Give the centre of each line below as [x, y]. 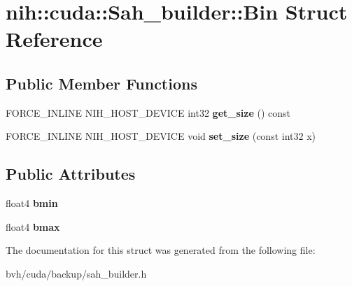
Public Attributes [71, 174]
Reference [54, 39]
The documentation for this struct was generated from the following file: [161, 250]
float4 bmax [33, 226]
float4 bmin [32, 203]
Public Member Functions [101, 83]
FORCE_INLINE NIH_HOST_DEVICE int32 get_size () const [148, 112]
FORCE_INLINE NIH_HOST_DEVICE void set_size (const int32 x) [161, 136]
